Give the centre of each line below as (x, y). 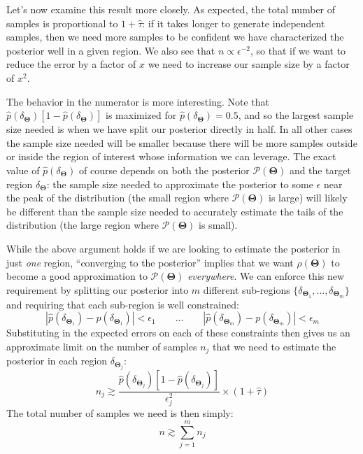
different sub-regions (247, 289)
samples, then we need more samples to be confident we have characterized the (175, 37)
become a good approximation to (77, 276)
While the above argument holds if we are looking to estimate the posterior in (173, 248)
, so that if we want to (298, 50)
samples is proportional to (62, 23)
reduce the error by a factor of (71, 64)
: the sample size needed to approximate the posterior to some (180, 184)
